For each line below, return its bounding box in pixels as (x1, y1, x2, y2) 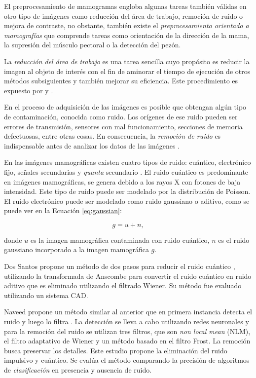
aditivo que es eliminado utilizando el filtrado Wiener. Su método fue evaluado (4, 280, 242, 291)
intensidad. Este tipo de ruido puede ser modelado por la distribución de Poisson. (4, 186, 251, 196)
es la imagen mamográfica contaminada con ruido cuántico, (30, 234, 210, 245)
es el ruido (218, 234, 250, 245)
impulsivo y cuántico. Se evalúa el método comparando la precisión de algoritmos (4, 355, 250, 365)
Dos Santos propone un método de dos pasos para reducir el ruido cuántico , (4, 261, 235, 271)
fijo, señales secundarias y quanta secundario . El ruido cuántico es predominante (4, 166, 249, 177)
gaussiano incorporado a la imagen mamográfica (4, 244, 149, 255)
